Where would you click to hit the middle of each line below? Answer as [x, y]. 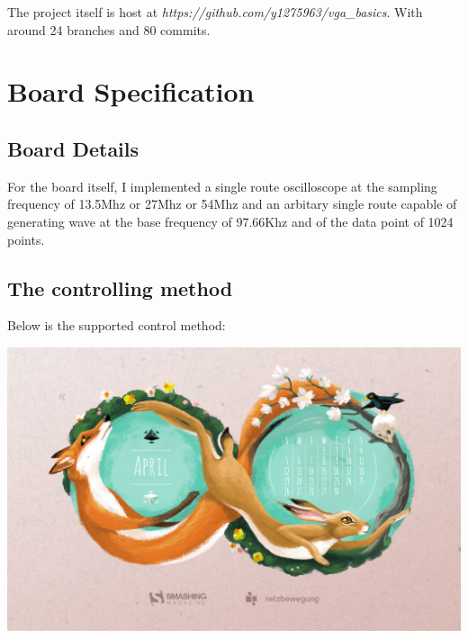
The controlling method [120, 288]
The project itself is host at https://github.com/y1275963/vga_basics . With [215, 12]
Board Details [73, 148]
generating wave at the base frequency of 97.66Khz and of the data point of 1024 [230, 221]
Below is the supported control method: [117, 325]
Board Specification [131, 91]
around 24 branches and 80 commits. [109, 29]
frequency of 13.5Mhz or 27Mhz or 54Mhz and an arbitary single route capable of [232, 204]
